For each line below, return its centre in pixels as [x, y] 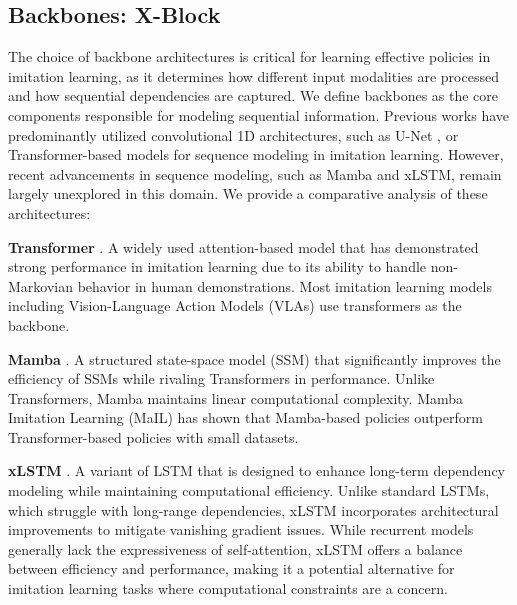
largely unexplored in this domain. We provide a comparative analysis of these [248, 193]
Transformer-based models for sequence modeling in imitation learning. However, [256, 154]
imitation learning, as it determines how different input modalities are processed [253, 75]
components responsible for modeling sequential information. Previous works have [258, 114]
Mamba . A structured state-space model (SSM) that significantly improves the [254, 358]
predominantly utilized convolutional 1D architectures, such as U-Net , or [233, 134]
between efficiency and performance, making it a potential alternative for [231, 568]
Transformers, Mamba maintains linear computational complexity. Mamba [236, 397]
